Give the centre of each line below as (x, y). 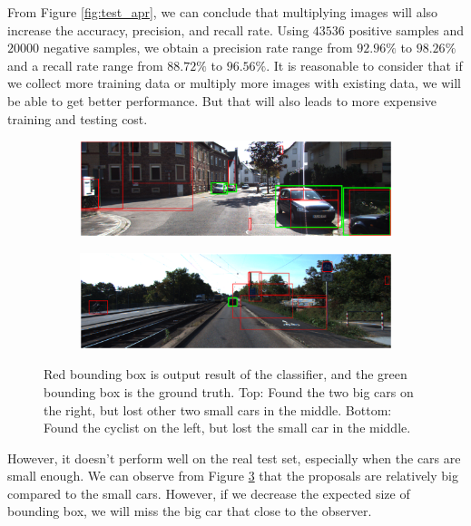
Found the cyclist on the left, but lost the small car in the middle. (227, 428)
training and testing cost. (78, 118)
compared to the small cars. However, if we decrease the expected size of (209, 493)
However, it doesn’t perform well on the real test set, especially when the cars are (234, 458)
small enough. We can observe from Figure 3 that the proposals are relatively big (233, 476)
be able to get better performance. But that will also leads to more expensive (222, 100)
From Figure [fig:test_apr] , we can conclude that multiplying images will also (223, 12)
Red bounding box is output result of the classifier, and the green (226, 374)
